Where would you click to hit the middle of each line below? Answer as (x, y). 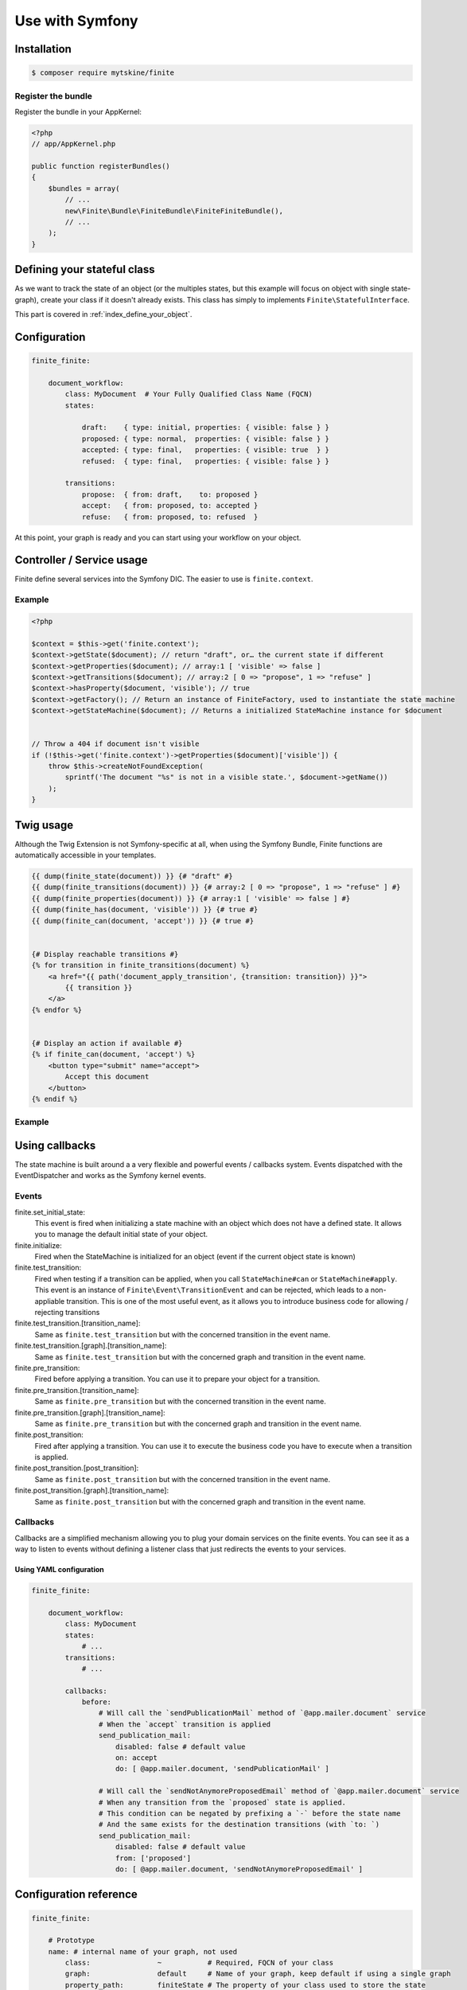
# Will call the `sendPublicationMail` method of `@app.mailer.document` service (262, 1713)
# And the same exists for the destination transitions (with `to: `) (239, 1824)
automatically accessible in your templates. (86, 855)
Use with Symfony (76, 21)
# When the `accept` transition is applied (185, 1724)
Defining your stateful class (85, 269)
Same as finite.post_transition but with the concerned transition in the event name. (182, 1479)
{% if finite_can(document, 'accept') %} (113, 1054)
